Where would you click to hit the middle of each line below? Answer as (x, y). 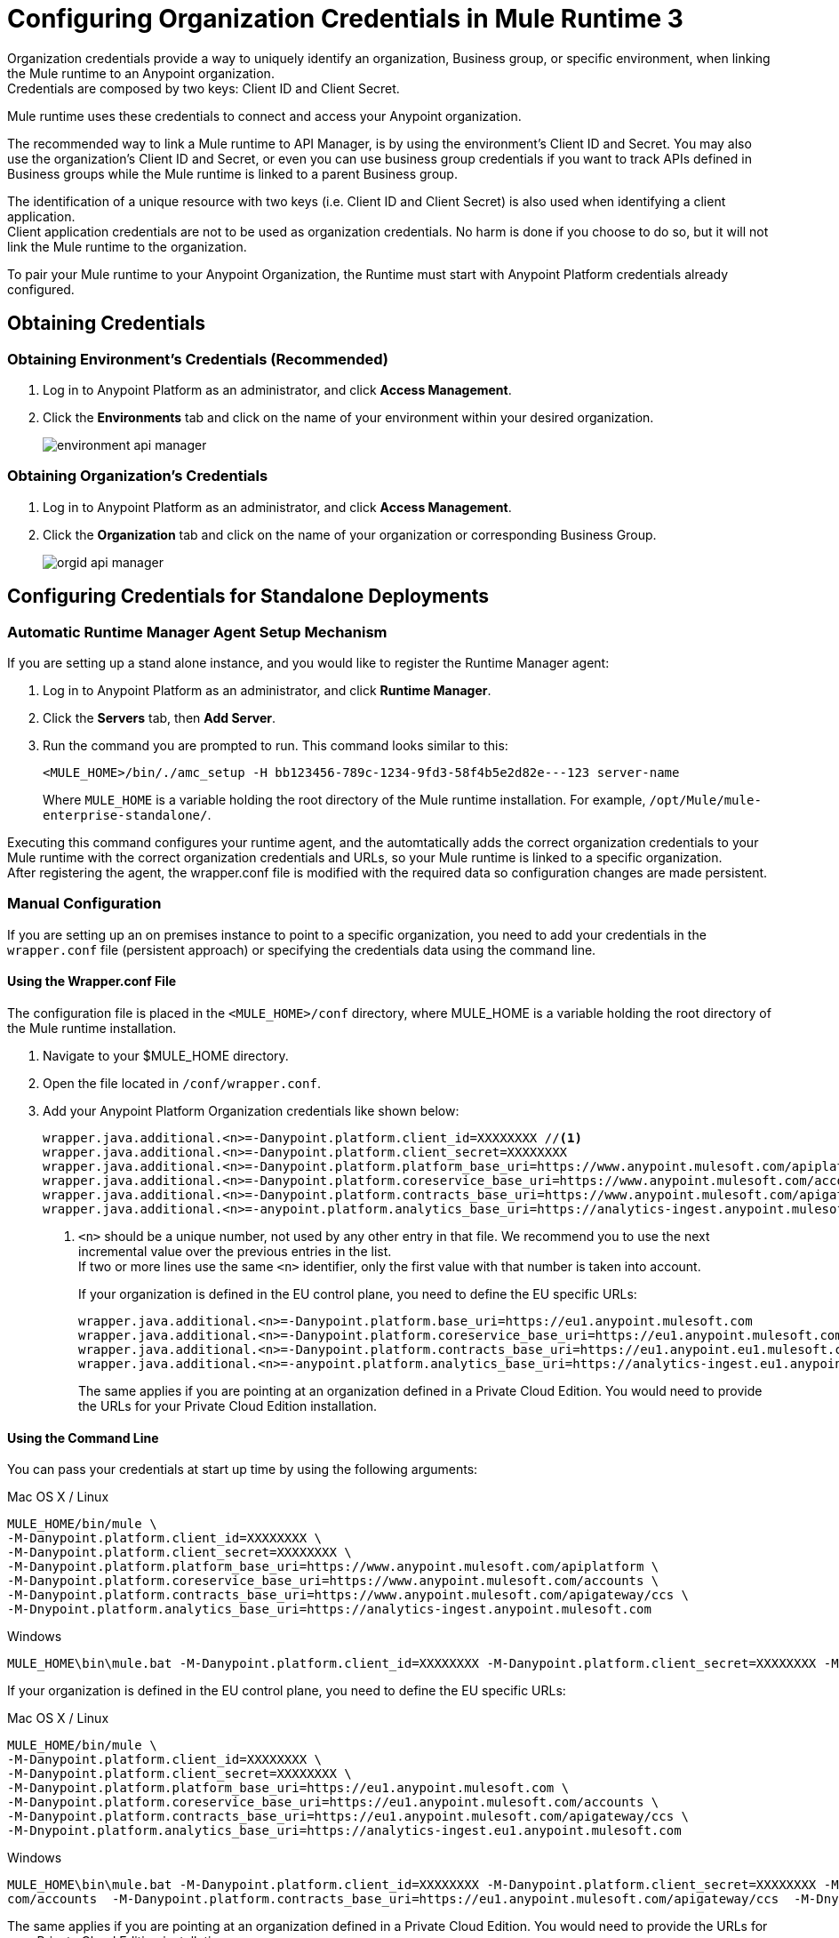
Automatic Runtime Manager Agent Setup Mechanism (197, 632)
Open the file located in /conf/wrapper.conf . (182, 1083)
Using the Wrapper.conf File (92, 981)
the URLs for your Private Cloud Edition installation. (228, 1405)
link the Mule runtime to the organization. (127, 246)
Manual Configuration (84, 904)
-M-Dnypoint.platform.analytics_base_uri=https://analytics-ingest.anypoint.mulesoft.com (329, 1610)
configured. (41, 289)
